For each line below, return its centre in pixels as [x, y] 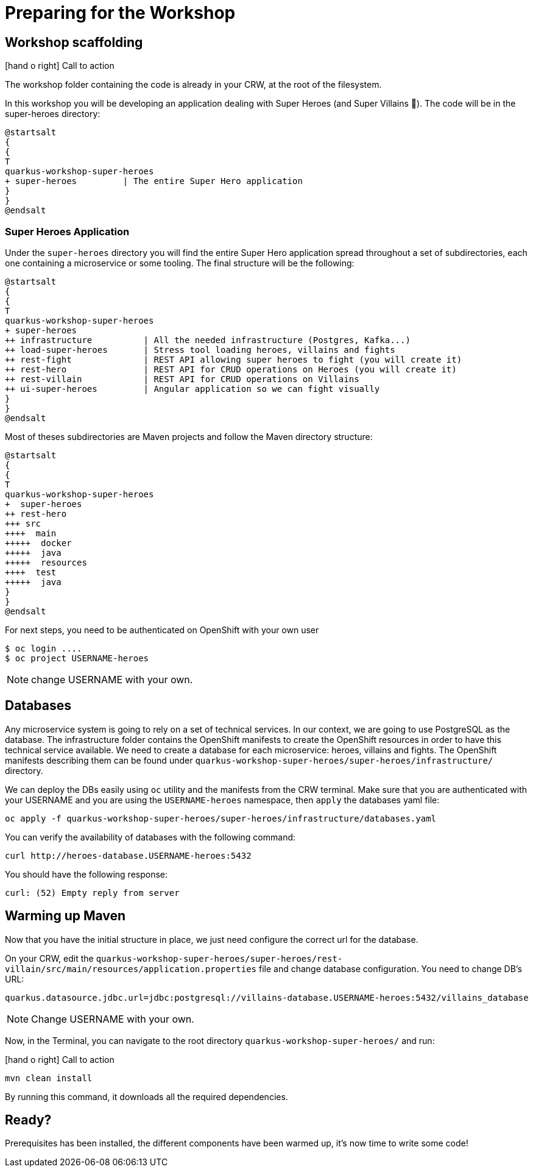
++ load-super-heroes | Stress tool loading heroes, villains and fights [200, 350]
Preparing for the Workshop [120, 13]
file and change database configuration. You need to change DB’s [390, 968]
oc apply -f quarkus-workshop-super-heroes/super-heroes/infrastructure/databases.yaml [221, 818]
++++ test [31, 572]
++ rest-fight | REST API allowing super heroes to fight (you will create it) [234, 359]
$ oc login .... [44, 648]
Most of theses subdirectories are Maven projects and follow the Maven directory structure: [189, 436]
